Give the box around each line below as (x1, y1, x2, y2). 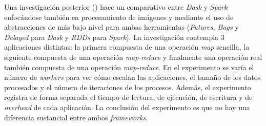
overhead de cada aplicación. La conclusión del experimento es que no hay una (4, 101, 250, 112)
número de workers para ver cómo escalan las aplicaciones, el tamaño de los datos (4, 72, 261, 82)
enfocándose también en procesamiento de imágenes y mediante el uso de (4, 11, 234, 22)
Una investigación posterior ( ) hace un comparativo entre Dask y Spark (4, 2, 228, 12)
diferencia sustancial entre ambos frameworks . (4, 112, 148, 122)
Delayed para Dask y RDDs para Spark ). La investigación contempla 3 (4, 31, 224, 42)
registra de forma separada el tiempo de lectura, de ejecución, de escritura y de (4, 92, 253, 102)
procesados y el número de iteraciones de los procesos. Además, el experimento (4, 81, 251, 92)
